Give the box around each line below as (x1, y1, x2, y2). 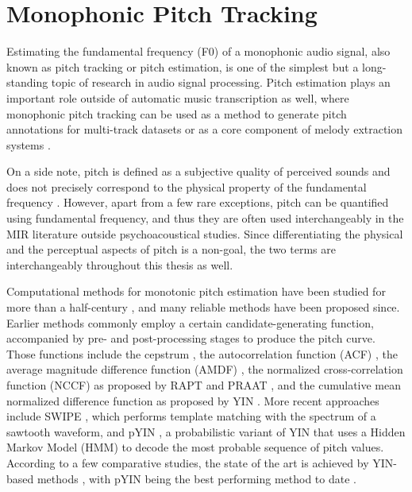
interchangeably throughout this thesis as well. (6, 256, 233, 273)
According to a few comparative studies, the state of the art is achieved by (6, 454, 369, 471)
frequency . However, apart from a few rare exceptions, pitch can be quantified (6, 194, 389, 211)
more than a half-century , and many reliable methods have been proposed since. (6, 299, 400, 316)
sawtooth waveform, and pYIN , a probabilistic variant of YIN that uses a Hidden (6, 423, 406, 440)
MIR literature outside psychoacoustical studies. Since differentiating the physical (6, 225, 403, 242)
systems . (6, 136, 51, 153)
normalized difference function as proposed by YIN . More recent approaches (6, 392, 379, 409)
